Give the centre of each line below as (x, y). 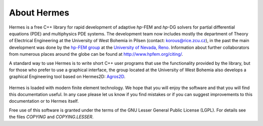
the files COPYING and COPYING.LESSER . (51, 117)
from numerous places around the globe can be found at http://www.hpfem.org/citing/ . (96, 54)
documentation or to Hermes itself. (44, 101)
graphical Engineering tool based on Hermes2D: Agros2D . (67, 77)
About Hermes (39, 13)
